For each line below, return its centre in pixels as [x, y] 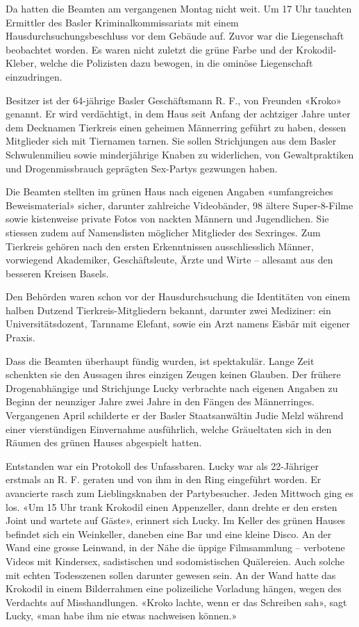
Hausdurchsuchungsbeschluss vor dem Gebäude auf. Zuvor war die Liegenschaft [175, 36]
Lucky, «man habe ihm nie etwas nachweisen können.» [122, 616]
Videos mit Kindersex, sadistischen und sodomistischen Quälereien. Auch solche [175, 561]
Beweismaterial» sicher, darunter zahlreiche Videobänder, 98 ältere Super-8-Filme [179, 205]
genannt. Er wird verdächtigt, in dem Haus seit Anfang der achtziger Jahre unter [178, 114]
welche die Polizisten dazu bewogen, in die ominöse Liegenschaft [176, 63]
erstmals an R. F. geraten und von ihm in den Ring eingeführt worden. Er [164, 479]
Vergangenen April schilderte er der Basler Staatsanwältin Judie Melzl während [175, 415]
